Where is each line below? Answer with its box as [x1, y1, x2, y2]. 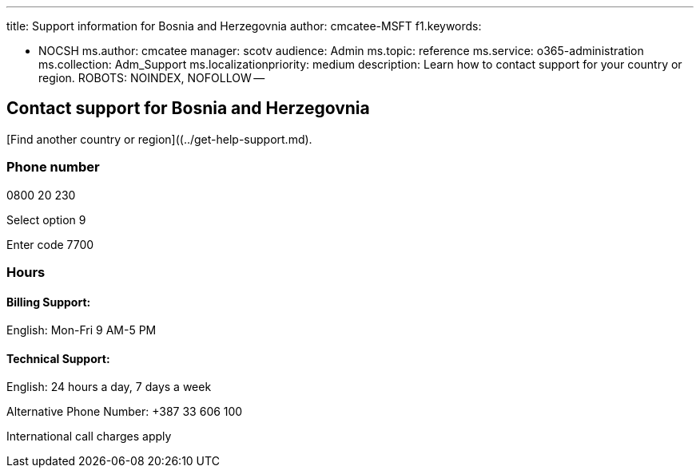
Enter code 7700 [6, 237, 94, 251]
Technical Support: [6, 351, 110, 365]
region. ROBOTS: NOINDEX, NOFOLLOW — [38, 71, 265, 85]
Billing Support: [6, 294, 91, 309]
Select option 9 [6, 212, 86, 227]
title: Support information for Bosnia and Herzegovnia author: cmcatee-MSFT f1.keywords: [6, 19, 482, 33]
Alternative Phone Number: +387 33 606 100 [6, 405, 243, 419]
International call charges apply [6, 429, 172, 444]
